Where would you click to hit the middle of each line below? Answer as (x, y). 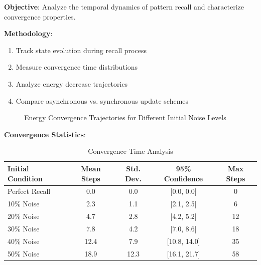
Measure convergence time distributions (77, 67)
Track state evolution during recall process (81, 50)
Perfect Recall (29, 191)
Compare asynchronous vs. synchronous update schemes (102, 100)
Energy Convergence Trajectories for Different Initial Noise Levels (125, 117)
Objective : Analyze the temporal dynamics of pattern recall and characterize (124, 7)
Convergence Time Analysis (130, 151)
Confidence (183, 178)
